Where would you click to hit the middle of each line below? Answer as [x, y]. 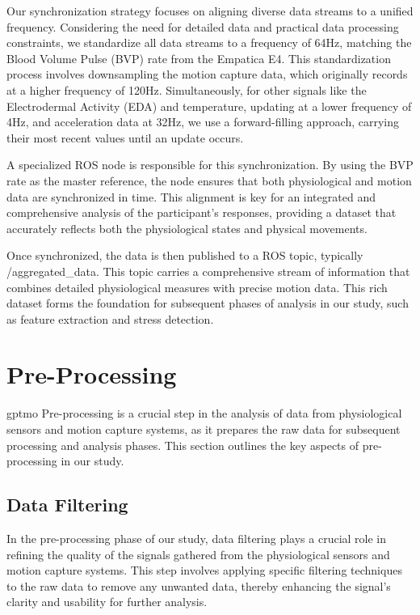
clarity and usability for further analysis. [107, 602]
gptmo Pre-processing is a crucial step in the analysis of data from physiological [204, 413]
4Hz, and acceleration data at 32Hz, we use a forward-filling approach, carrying [203, 122]
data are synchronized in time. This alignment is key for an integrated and [191, 196]
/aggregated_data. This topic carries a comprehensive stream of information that [208, 271]
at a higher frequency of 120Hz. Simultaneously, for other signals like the [187, 89]
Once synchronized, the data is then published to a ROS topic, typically [185, 255]
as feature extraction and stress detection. [110, 318]
